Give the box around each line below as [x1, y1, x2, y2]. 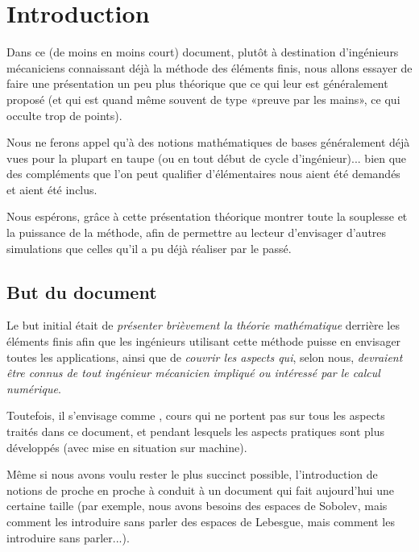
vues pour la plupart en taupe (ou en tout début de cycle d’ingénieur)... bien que [6, 149, 407, 166]
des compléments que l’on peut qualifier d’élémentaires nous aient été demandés [6, 165, 400, 182]
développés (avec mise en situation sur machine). [6, 438, 247, 455]
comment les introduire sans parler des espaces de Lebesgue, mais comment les [6, 513, 395, 529]
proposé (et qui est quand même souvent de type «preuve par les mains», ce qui [6, 90, 400, 107]
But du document [6, 279, 157, 304]
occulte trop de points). [6, 106, 122, 123]
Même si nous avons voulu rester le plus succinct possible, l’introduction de [6, 466, 378, 483]
